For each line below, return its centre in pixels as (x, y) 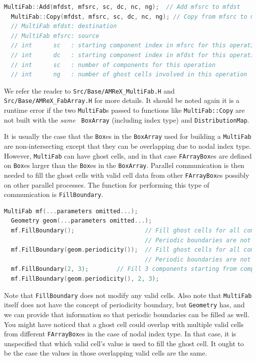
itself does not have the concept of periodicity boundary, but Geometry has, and (124, 305)
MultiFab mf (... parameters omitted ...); (71, 211)
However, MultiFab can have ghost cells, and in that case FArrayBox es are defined (128, 155)
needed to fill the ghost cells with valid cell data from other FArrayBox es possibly (127, 175)
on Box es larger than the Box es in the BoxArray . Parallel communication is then (124, 165)
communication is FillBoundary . (54, 194)
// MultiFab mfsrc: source (55, 36)
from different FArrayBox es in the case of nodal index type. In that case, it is (120, 334)
